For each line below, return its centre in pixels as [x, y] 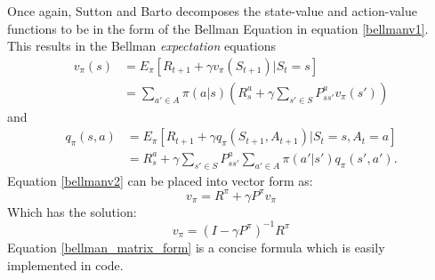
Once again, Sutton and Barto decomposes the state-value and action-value [212, 11]
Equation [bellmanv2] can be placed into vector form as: [160, 180]
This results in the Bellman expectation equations [141, 46]
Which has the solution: [72, 211]
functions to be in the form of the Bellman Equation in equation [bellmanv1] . [218, 28]
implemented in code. [65, 264]
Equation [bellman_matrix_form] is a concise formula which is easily [196, 247]
